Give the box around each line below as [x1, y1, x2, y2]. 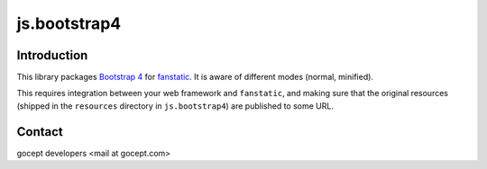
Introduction [16, 48, 88, 63]
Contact [16, 124, 63, 139]
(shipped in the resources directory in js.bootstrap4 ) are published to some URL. [16, 100, 334, 111]
